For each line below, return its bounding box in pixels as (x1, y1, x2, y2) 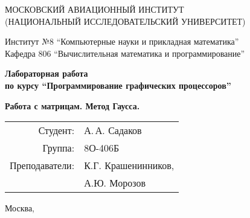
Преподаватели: (10, 158, 75, 173)
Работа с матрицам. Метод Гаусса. (5, 99, 140, 112)
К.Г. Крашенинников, (84, 158, 175, 173)
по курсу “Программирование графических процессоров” (5, 79, 231, 91)
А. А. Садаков (84, 123, 142, 138)
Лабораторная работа (5, 67, 88, 80)
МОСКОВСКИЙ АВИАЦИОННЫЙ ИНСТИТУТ (5, 3, 184, 15)
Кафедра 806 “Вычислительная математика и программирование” (5, 46, 245, 59)
